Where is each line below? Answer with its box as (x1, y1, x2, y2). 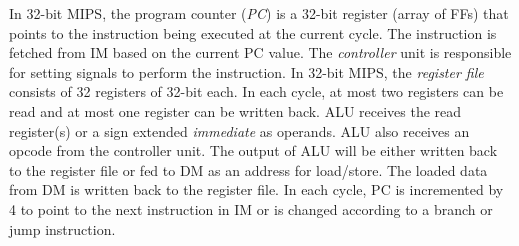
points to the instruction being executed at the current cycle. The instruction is (9, 22, 497, 43)
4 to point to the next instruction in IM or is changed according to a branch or (9, 198, 493, 219)
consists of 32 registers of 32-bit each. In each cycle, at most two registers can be (9, 81, 504, 102)
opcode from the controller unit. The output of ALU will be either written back (9, 140, 498, 161)
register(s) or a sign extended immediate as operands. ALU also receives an (9, 120, 470, 141)
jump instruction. (9, 218, 116, 239)
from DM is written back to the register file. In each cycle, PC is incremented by (9, 179, 504, 200)
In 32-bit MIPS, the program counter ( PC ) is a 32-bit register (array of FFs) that (9, 3, 509, 23)
